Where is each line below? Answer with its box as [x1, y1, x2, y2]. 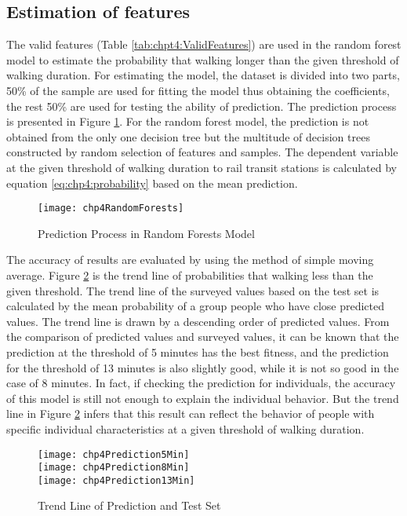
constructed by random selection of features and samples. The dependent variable [6, 144, 398, 160]
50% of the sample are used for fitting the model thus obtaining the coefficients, [6, 82, 390, 98]
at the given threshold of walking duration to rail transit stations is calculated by [6, 159, 397, 175]
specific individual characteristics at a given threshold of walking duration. [6, 420, 365, 437]
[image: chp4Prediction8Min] [38, 462, 190, 474]
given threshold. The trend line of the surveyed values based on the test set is [6, 282, 380, 298]
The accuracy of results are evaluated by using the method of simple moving [6, 251, 374, 268]
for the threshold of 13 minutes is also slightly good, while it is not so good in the [6, 359, 399, 375]
